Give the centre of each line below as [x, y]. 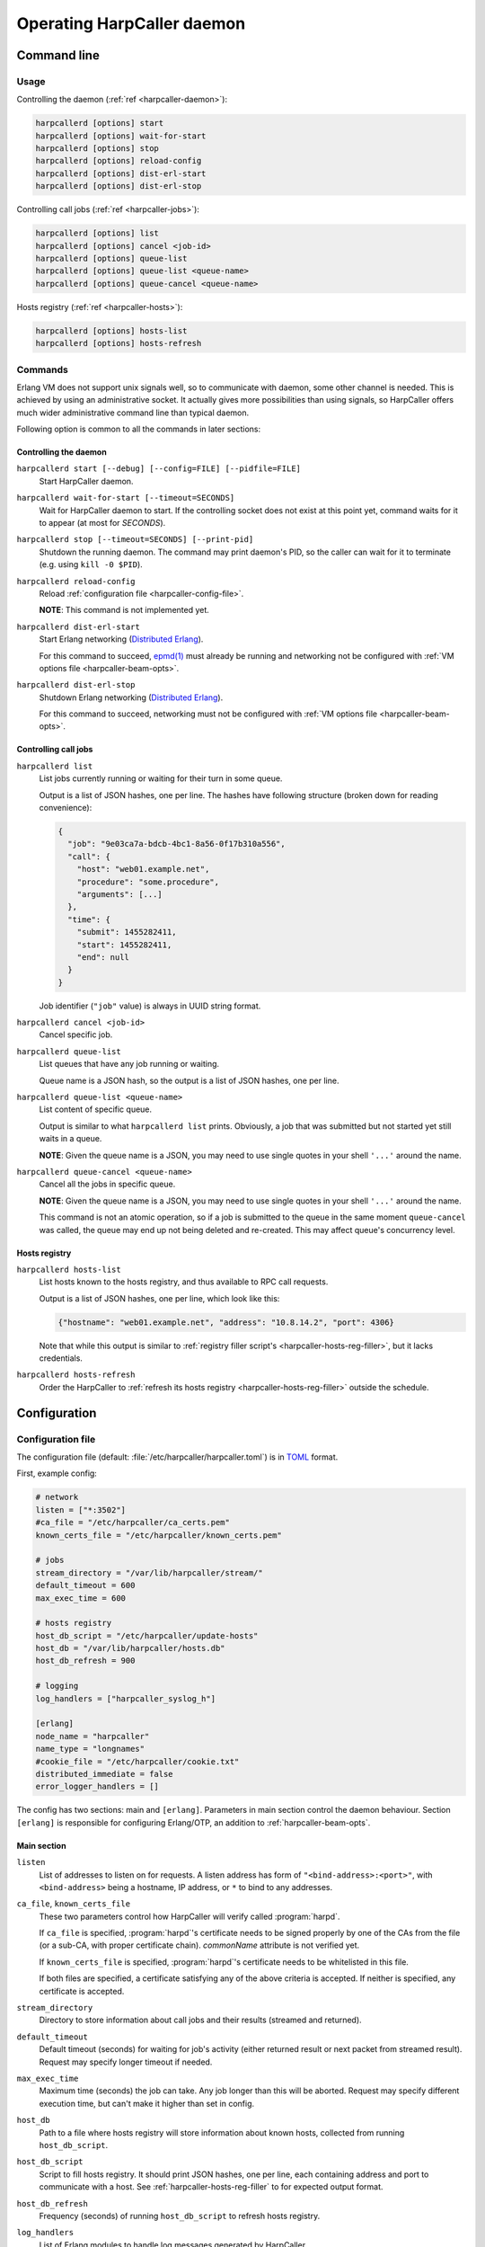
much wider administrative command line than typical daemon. [133, 413]
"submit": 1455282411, [127, 932]
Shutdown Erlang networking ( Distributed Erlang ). [131, 697]
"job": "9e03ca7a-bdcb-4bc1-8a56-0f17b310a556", [177, 844]
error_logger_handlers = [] [97, 1787]
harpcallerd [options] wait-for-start [121, 136]
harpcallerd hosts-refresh [76, 1375]
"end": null [103, 957]
